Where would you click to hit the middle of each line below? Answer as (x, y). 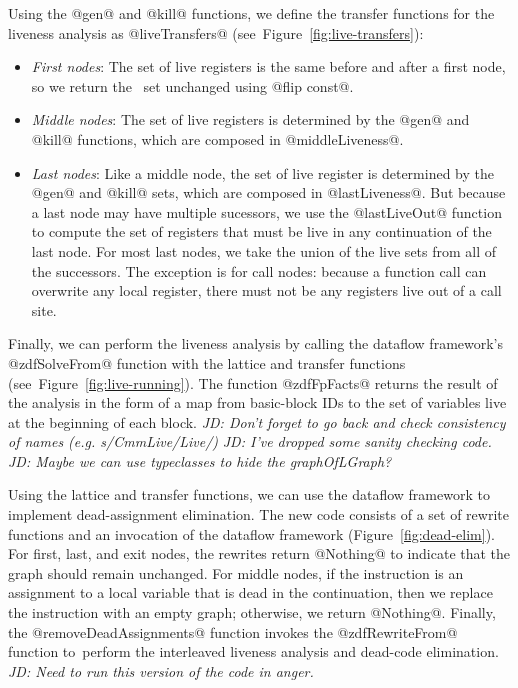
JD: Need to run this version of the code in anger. (161, 670)
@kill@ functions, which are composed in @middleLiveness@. (217, 138)
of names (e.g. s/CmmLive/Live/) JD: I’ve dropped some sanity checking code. (250, 441)
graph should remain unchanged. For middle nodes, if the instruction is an (236, 572)
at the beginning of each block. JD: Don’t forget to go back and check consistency (257, 421)
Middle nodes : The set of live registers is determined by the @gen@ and (250, 119)
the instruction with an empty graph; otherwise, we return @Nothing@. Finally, (252, 612)
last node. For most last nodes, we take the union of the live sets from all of (264, 250)
